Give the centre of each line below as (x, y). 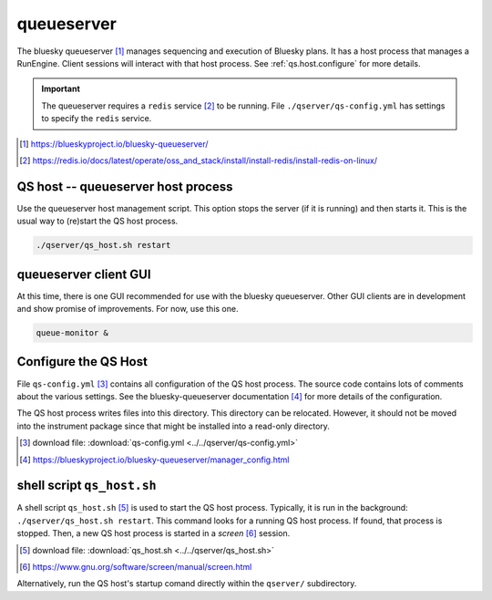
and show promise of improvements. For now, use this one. (128, 309)
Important (61, 89)
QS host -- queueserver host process (125, 186)
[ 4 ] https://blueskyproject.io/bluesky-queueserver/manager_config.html (154, 460)
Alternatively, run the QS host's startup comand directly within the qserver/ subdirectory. (187, 584)
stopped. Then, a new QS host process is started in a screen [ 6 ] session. (154, 533)
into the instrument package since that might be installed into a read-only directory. (173, 426)
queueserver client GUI (84, 274)
